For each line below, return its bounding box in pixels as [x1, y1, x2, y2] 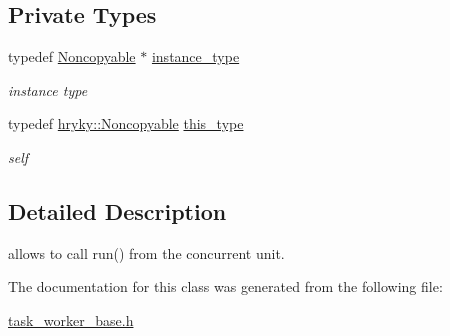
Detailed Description [8, 195, 227, 226]
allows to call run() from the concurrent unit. [8, 242, 285, 263]
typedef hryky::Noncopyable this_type [8, 113, 244, 134]
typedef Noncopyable [8, 46, 136, 67]
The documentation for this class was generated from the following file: [8, 276, 443, 297]
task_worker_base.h [8, 309, 134, 330]
